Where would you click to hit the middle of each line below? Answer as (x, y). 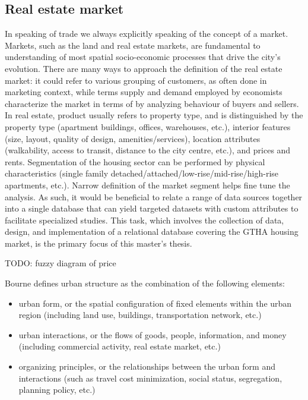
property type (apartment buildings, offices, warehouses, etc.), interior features (148, 126)
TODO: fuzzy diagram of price (61, 263)
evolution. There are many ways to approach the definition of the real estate (144, 68)
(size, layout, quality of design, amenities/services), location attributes (133, 138)
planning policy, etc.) (57, 390)
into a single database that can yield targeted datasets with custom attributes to (152, 208)
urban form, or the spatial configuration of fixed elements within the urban (155, 303)
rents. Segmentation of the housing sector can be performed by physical (135, 161)
